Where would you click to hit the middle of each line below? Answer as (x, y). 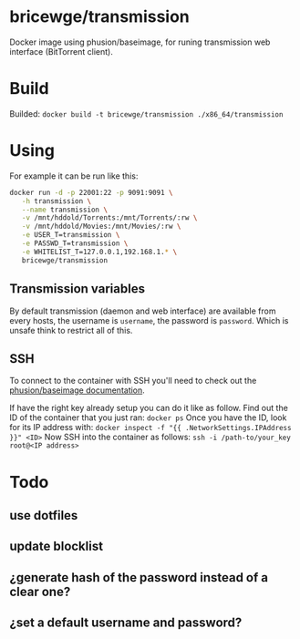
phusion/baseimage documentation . (78, 390)
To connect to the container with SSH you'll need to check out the (133, 381)
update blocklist (56, 546)
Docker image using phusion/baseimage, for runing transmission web (140, 42)
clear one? (40, 591)
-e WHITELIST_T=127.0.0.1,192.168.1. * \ (99, 252)
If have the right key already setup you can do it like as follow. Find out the (149, 408)
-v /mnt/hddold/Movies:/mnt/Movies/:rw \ (101, 227)
